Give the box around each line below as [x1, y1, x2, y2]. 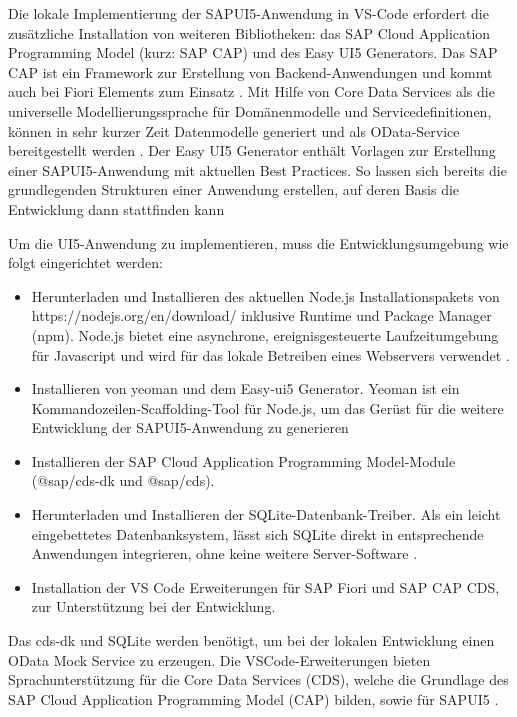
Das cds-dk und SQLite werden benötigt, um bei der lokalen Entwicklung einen [8, 630, 495, 651]
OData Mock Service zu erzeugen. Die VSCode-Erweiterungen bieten [8, 649, 431, 670]
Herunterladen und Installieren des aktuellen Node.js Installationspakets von [31, 285, 500, 306]
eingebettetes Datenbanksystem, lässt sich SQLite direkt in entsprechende [31, 523, 484, 544]
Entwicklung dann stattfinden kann [8, 198, 225, 219]
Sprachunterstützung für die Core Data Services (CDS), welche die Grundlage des [8, 669, 509, 690]
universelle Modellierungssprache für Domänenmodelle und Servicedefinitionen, [8, 100, 492, 121]
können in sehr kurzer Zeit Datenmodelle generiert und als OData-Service [8, 120, 460, 141]
